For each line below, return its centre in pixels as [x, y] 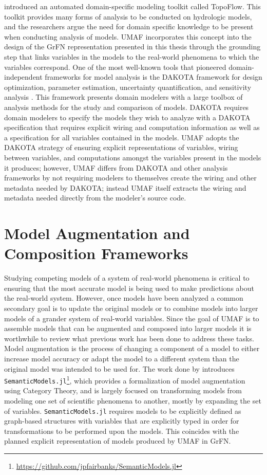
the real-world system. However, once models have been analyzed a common [124, 298]
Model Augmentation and [97, 233]
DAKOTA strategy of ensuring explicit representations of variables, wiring [121, 147]
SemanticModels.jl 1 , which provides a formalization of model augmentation [125, 380]
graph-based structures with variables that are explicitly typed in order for [122, 421]
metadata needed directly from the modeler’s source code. [95, 198]
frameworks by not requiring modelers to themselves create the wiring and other [130, 178]
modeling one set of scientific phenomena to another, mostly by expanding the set [133, 401]
